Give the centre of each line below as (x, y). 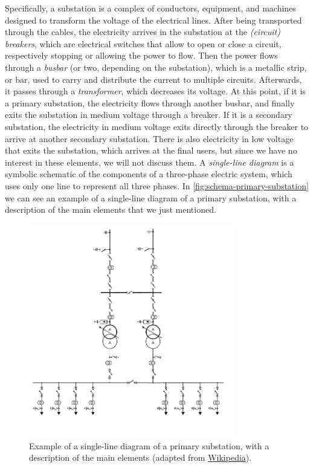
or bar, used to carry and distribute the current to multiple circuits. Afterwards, (153, 79)
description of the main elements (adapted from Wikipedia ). (140, 457)
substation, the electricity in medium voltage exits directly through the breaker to (157, 126)
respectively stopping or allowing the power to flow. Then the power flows (141, 55)
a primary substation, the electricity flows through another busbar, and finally (150, 102)
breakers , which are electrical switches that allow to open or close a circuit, (143, 43)
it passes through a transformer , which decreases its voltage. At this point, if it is (155, 91)
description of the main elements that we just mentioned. (111, 210)
